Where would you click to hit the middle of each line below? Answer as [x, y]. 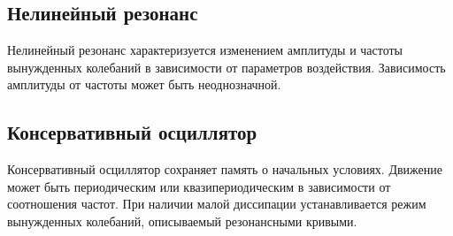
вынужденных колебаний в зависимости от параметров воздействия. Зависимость [226, 67]
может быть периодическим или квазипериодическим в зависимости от [199, 186]
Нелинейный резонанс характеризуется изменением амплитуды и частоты [205, 50]
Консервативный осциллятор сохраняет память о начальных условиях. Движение [225, 169]
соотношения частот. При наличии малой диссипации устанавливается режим [217, 204]
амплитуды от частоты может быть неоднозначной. [144, 84]
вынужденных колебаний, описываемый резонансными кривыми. [182, 221]
